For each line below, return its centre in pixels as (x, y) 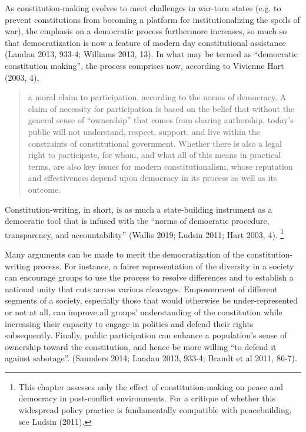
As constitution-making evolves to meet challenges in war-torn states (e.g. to (143, 8)
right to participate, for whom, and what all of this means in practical (154, 155)
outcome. (44, 189)
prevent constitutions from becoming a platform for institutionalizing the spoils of (152, 19)
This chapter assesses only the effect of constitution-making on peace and (151, 386)
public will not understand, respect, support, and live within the (144, 131)
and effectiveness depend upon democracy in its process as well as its (152, 178)
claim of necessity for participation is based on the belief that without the (161, 108)
